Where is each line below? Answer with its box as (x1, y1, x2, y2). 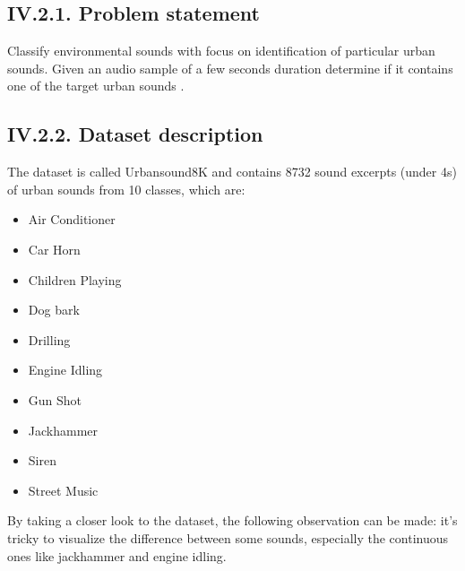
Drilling (28, 330, 71, 349)
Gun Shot (28, 390, 82, 409)
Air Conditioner (28, 210, 116, 229)
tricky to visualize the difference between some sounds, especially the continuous (7, 528, 449, 547)
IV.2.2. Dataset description (7, 120, 263, 148)
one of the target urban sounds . (7, 76, 185, 95)
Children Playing (28, 270, 122, 289)
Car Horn (28, 239, 81, 258)
